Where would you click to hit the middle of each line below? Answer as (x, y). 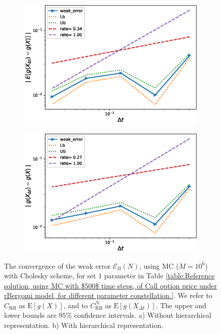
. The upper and (181, 305)
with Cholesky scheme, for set (50, 276)
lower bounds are (30, 315)
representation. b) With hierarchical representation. (84, 325)
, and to (75, 305)
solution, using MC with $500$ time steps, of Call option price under (111, 285)
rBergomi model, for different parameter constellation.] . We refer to (108, 295)
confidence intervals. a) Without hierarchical (143, 315)
